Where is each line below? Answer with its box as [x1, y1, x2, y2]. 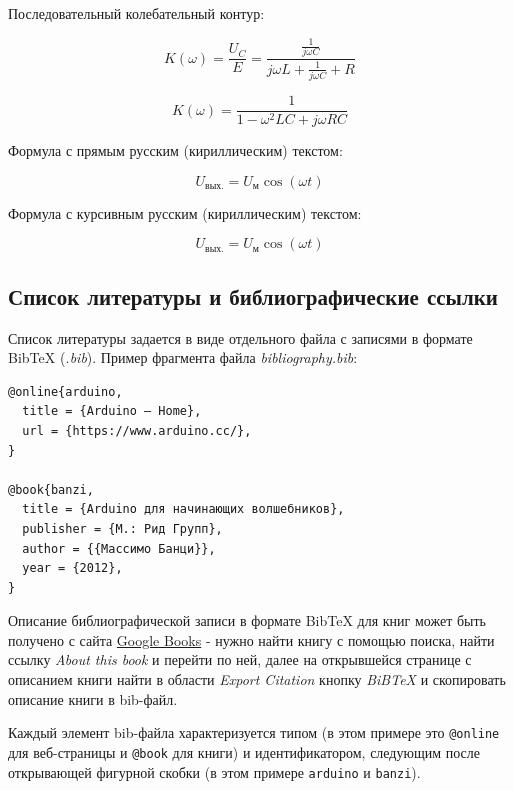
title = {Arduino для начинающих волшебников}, [22, 502, 345, 517]
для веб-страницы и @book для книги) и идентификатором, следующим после [8, 741, 480, 762]
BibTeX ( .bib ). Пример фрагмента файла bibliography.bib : [8, 347, 358, 368]
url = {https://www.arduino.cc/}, [22, 423, 252, 438]
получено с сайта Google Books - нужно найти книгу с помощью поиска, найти [8, 629, 495, 650]
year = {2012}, [22, 561, 123, 576]
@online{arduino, [8, 384, 123, 399]
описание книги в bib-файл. [8, 688, 178, 709]
